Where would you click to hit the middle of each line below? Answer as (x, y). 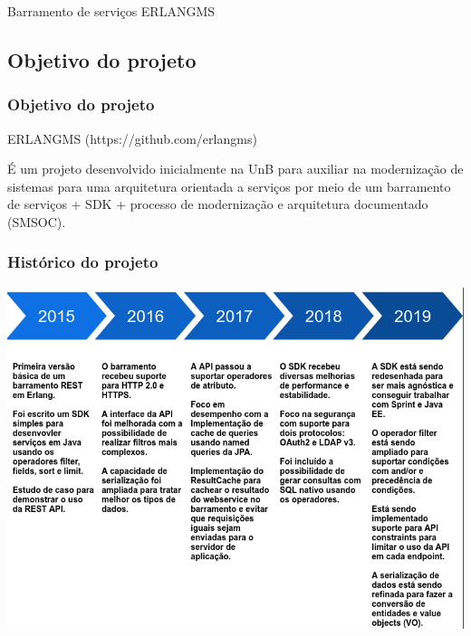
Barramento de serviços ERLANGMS (111, 11)
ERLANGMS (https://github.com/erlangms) (132, 138)
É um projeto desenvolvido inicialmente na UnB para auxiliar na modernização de (235, 169)
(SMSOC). (37, 221)
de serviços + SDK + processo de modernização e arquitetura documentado (218, 204)
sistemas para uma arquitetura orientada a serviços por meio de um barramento (229, 186)
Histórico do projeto (83, 262)
